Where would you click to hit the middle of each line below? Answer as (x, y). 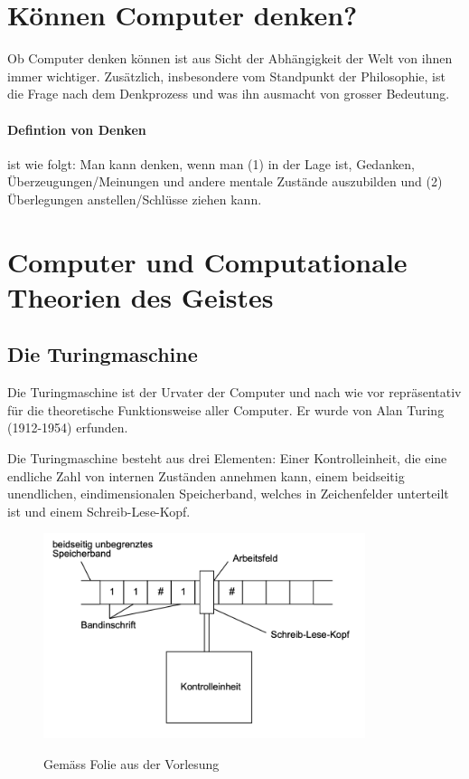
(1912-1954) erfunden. (68, 427)
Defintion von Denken (77, 129)
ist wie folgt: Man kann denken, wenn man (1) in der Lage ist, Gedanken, (211, 163)
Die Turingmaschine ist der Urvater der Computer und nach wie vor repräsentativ (234, 392)
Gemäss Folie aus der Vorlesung (131, 763)
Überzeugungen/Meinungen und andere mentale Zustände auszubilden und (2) (225, 181)
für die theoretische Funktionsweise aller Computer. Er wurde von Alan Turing (226, 409)
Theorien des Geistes (141, 296)
